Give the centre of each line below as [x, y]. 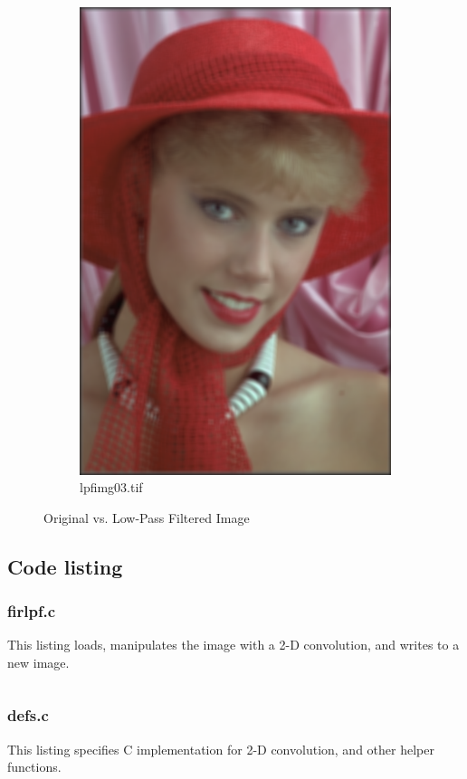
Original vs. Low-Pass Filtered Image [147, 517]
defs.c [28, 715]
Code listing [65, 566]
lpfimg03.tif [111, 487]
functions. [34, 767]
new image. [38, 662]
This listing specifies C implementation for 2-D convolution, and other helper [221, 749]
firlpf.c [32, 610]
